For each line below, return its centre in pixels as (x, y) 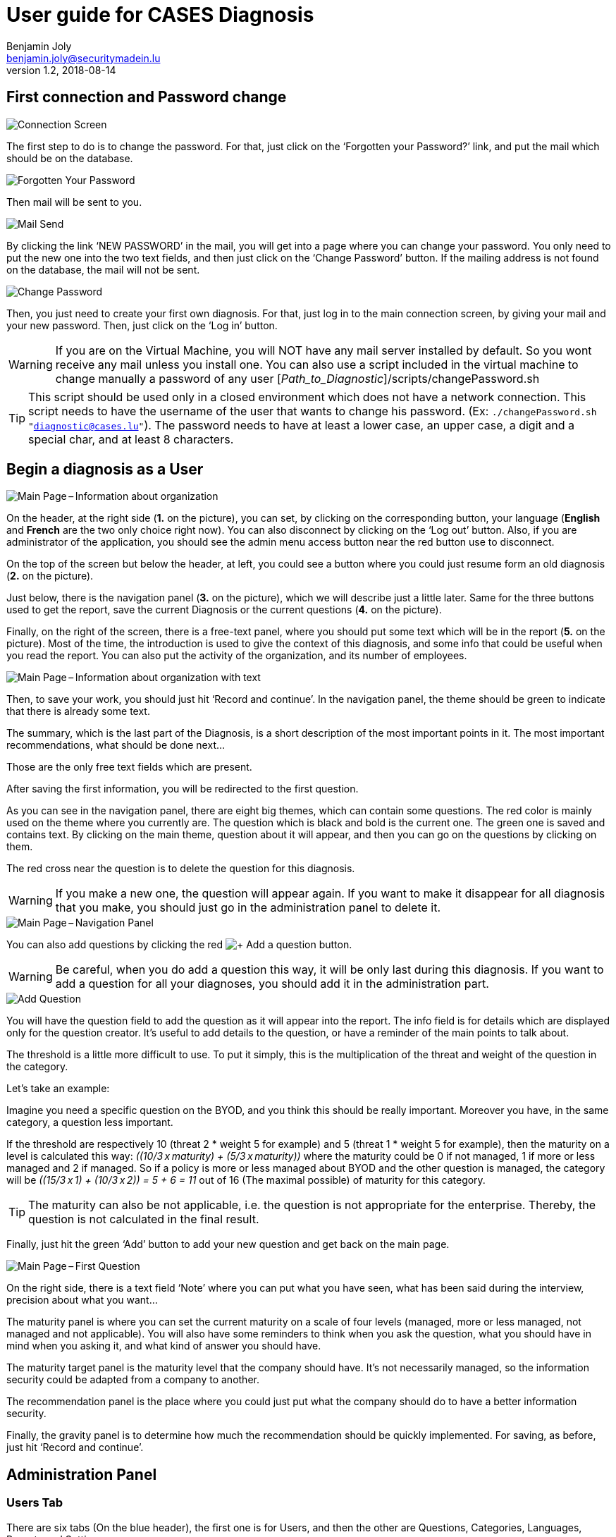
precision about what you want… (82, 1300)
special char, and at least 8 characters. (131, 439)
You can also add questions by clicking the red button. (179, 945)
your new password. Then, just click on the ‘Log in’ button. (142, 325)
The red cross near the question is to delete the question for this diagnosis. (181, 869)
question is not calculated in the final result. (144, 1219)
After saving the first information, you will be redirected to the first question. (183, 789)
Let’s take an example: (58, 1089)
